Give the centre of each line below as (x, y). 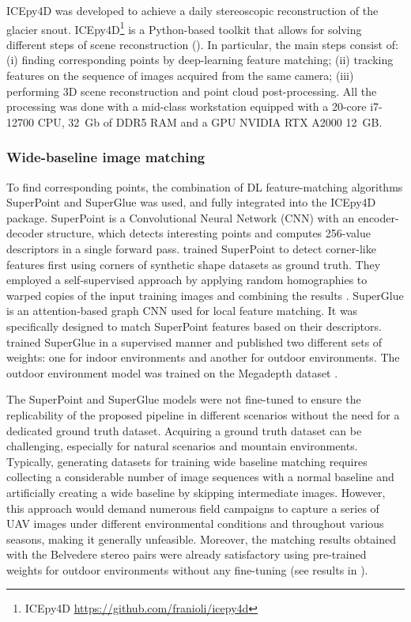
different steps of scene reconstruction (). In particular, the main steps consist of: (202, 44)
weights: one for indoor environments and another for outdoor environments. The (203, 357)
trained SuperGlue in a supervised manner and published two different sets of (194, 341)
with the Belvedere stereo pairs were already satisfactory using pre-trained (187, 554)
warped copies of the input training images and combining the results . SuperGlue (205, 295)
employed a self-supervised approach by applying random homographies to (187, 280)
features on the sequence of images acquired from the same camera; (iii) (180, 76)
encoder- (378, 217)
